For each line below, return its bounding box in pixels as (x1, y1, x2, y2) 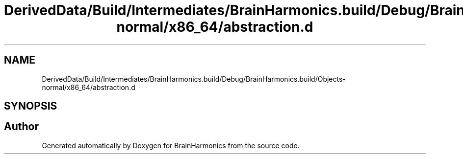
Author (4, 120, 39, 133)
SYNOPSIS (4, 100, 57, 113)
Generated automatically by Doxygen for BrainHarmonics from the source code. (42, 141, 300, 150)
